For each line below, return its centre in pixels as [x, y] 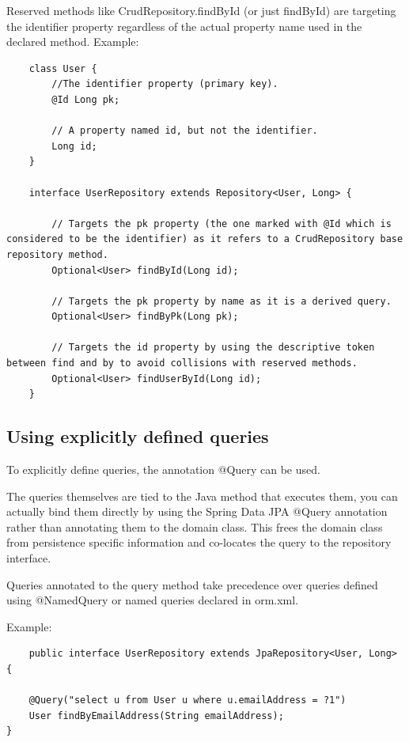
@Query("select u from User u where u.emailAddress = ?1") [187, 700]
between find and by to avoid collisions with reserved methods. [182, 363]
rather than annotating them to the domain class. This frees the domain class [195, 526]
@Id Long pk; [86, 99]
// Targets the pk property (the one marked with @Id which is [222, 223]
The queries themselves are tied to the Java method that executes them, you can [202, 496]
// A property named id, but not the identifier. [185, 131]
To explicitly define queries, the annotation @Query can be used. [163, 469]
